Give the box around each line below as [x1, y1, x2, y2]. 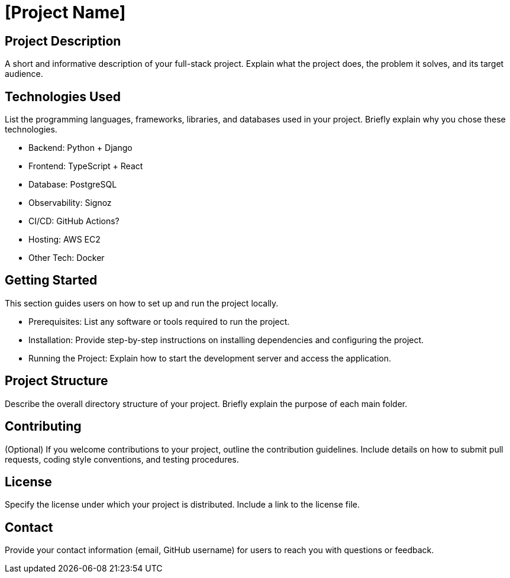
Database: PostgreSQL [28, 179, 117, 190]
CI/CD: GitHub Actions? [28, 216, 120, 227]
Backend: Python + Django [28, 143, 133, 153]
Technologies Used [5, 89, 121, 104]
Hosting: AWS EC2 [28, 234, 101, 245]
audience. [5, 69, 43, 79]
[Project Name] [5, 2, 126, 22]
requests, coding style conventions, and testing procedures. [5, 454, 239, 464]
